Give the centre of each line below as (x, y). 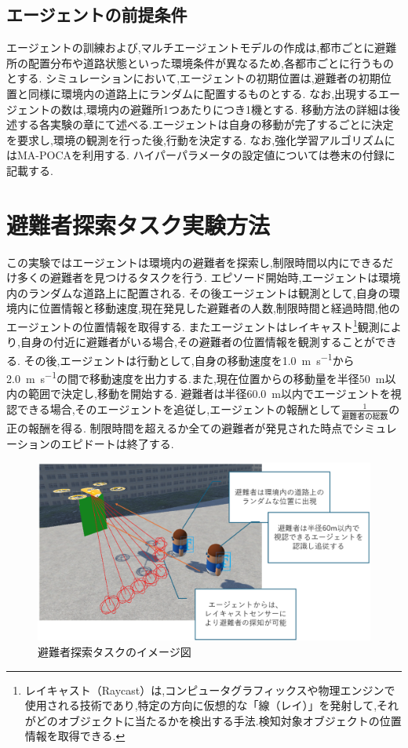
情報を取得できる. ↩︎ (75, 736)
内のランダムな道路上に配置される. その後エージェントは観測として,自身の (198, 292)
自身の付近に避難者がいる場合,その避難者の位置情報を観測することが (197, 342)
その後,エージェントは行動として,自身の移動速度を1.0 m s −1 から (189, 359)
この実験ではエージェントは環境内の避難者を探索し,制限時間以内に (178, 262)
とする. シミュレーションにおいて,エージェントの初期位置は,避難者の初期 (193, 78)
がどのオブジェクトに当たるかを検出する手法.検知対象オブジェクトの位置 (213, 720)
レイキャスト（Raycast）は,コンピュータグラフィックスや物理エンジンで (210, 690)
